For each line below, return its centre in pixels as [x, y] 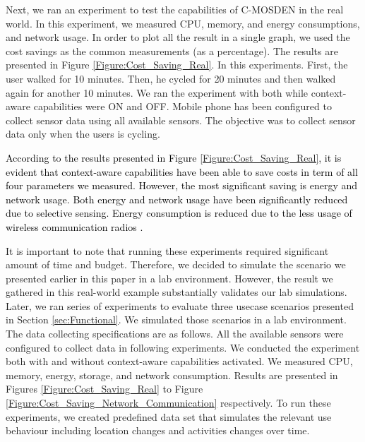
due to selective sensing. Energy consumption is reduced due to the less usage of [179, 213]
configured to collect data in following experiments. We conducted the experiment [183, 347]
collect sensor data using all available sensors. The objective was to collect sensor [181, 120]
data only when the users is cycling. [83, 134]
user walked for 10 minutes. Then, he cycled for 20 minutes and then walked [171, 78]
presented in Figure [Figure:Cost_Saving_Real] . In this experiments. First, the [177, 65]
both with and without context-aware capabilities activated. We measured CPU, [179, 361]
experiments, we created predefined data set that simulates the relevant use [169, 416]
